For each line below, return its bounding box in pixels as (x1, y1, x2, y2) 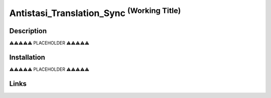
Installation (9, 53, 45, 61)
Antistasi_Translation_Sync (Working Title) (9, 6, 181, 19)
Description (9, 27, 47, 35)
